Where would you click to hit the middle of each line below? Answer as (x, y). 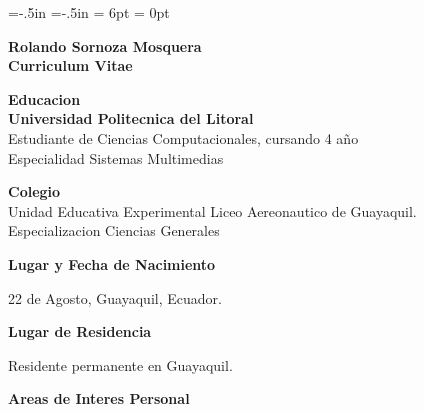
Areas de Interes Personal (99, 398)
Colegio (34, 191)
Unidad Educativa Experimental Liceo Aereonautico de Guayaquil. (212, 210)
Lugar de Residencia (80, 331)
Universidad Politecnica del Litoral (131, 118)
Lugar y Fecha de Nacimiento (112, 263)
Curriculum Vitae (70, 65)
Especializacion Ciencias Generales (114, 230)
